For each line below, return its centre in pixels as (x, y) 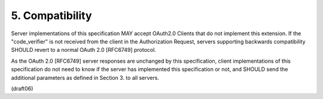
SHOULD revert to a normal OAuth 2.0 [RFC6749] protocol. (84, 50)
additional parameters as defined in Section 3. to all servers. (85, 78)
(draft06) (22, 88)
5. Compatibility (51, 16)
